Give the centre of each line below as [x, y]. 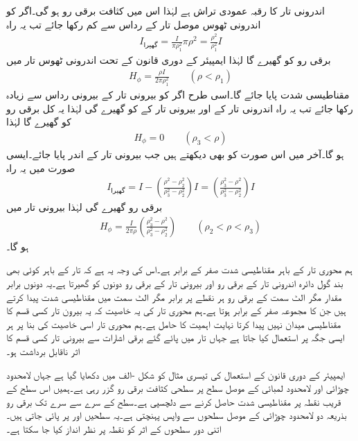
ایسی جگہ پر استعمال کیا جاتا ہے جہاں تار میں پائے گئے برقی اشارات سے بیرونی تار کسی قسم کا [176, 337]
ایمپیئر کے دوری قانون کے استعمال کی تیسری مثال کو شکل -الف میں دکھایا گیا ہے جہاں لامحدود [176, 374]
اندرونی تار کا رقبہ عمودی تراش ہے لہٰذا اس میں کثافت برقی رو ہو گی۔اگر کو [165, 10]
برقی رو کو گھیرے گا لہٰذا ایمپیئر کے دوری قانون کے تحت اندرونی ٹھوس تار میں [169, 60]
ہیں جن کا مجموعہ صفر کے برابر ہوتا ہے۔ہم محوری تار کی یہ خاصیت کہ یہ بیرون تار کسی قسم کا [176, 310]
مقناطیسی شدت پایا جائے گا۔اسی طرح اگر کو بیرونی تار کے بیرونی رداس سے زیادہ [178, 95]
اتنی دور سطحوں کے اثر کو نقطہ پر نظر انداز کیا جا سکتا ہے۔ [114, 428]
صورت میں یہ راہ [41, 167]
